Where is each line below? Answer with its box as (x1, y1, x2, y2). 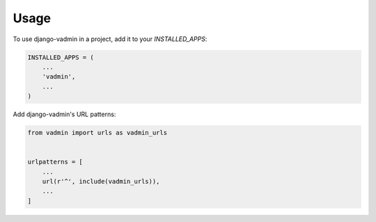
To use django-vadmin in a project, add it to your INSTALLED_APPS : (13, 35, 207, 43)
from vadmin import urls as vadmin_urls (27, 129, 167, 137)
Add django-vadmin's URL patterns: (13, 110, 116, 118)
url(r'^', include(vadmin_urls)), (42, 177, 160, 186)
